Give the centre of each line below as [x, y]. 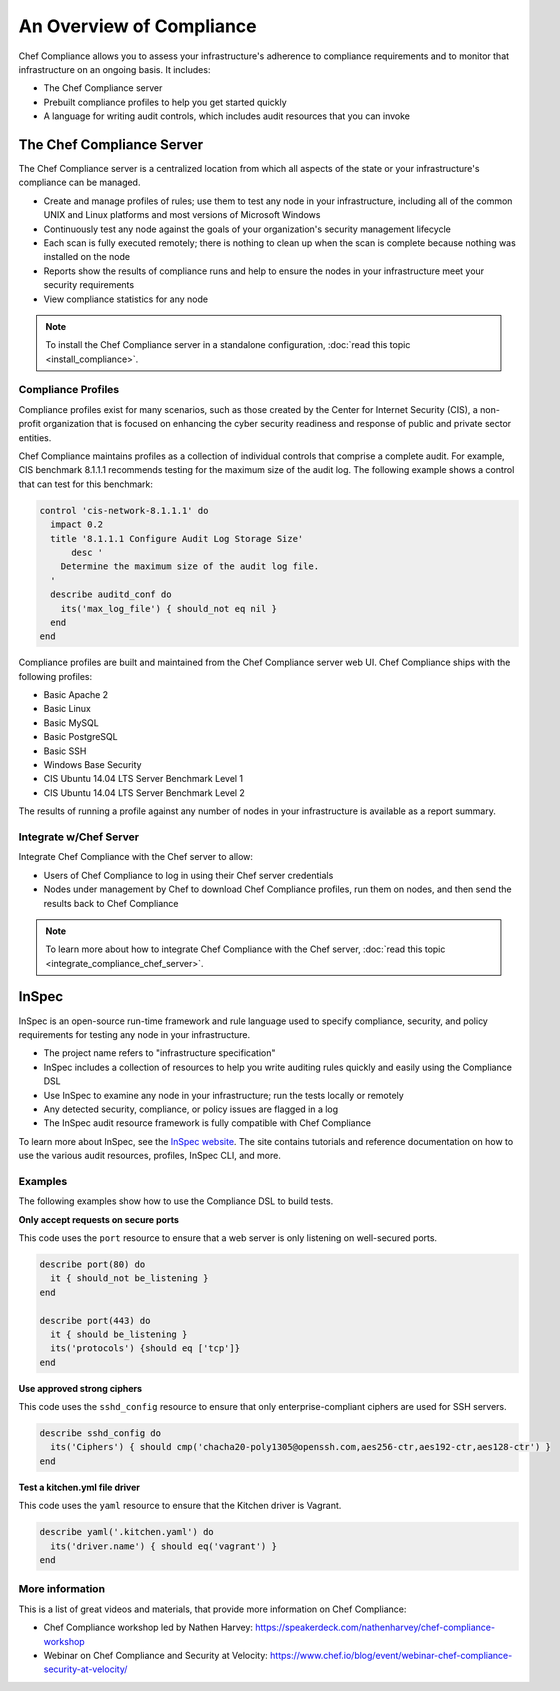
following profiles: [55, 676]
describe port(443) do [95, 1320]
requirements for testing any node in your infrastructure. [134, 1034]
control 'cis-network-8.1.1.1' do [124, 510]
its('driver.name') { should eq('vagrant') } [163, 1546]
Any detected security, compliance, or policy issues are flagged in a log [191, 1109]
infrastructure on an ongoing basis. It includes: [114, 69]
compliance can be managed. [79, 182]
